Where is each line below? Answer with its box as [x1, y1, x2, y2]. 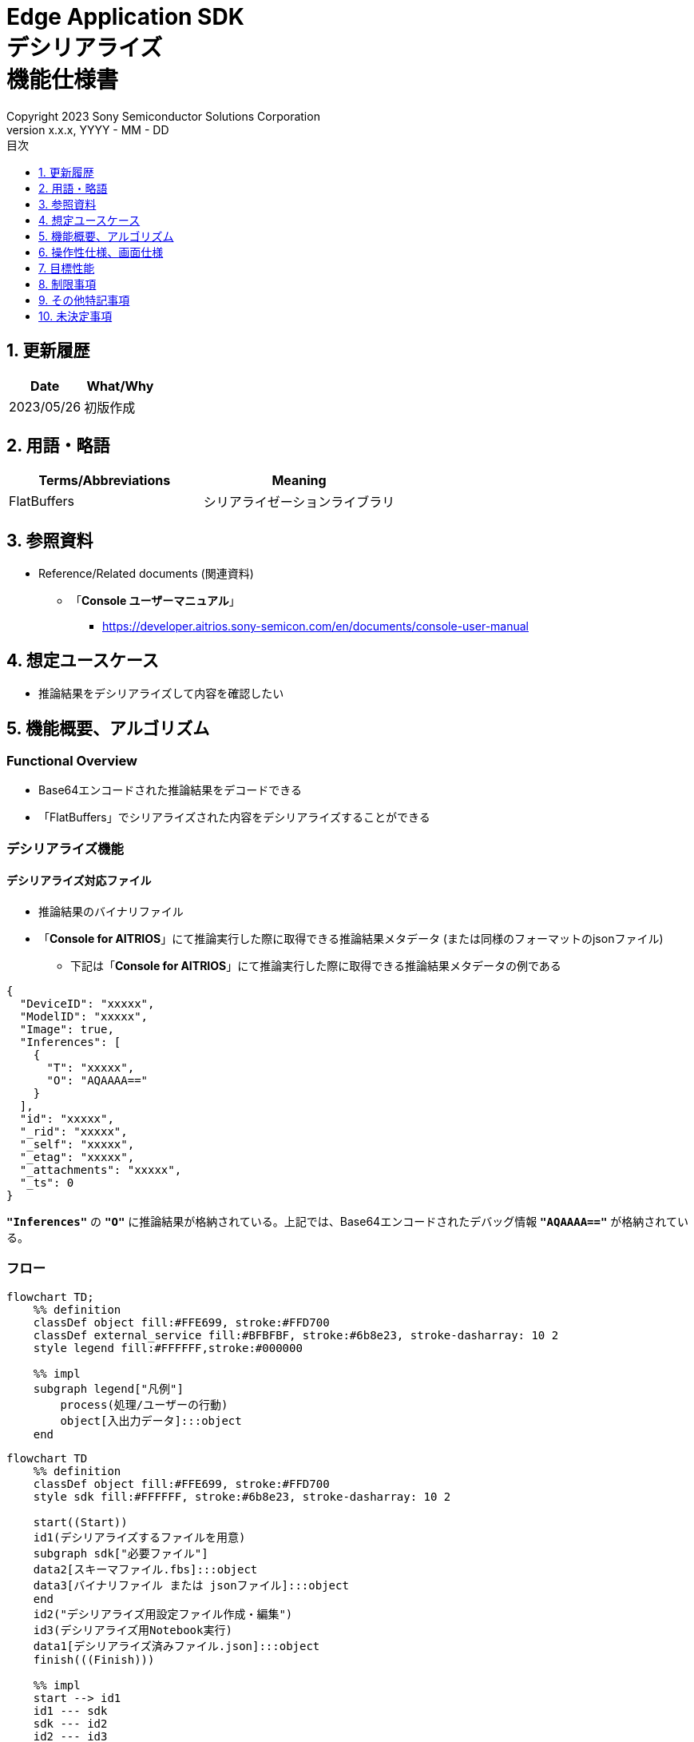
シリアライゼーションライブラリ [203, 494, 395, 511]
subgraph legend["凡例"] [33, 1382, 184, 1395]
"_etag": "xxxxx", [19, 1150, 135, 1163]
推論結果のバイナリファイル [38, 904, 184, 918]
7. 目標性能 [38, 261, 95, 275]
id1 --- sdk [33, 1704, 108, 1717]
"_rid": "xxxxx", [19, 1124, 128, 1138]
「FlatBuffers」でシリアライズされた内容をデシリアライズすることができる [38, 810, 430, 825]
